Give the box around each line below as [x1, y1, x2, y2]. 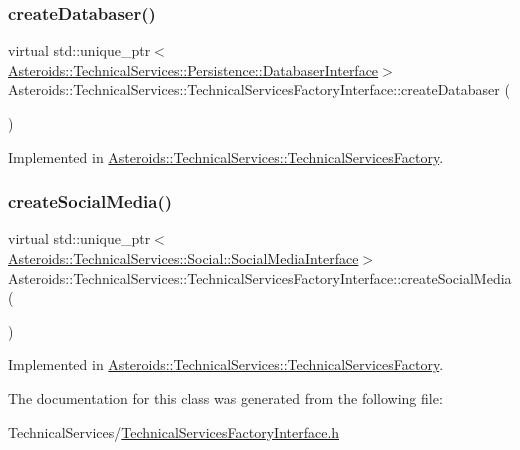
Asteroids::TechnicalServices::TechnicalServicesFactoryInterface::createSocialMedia [8, 267, 512, 288]
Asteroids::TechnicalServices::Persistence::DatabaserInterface [8, 59, 379, 80]
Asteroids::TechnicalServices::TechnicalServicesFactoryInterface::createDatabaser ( [8, 79, 510, 100]
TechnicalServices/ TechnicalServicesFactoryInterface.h [8, 421, 340, 442]
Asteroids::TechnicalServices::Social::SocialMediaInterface [8, 248, 359, 268]
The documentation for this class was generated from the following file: [8, 387, 443, 408]
